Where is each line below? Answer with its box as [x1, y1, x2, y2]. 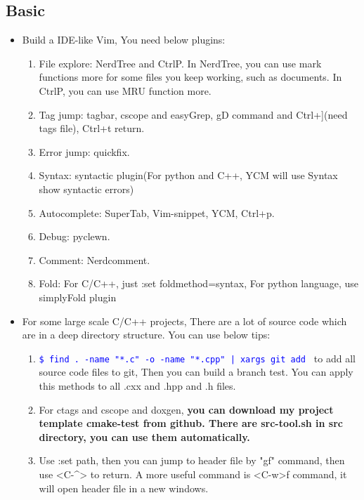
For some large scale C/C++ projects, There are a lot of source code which [22, 313, 347, 328]
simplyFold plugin [39, 289, 117, 304]
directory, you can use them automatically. [39, 429, 250, 444]
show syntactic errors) [39, 181, 134, 196]
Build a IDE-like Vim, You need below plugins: [22, 32, 226, 47]
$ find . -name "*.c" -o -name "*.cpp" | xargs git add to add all [39, 350, 356, 365]
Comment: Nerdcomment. [39, 252, 150, 267]
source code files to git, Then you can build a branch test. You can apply [39, 364, 353, 379]
